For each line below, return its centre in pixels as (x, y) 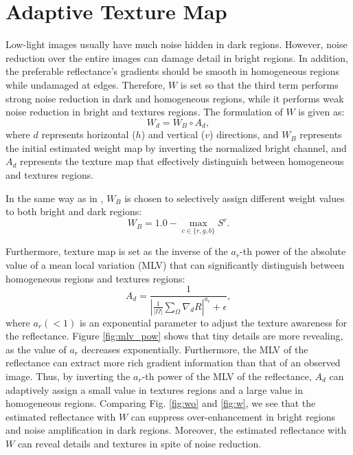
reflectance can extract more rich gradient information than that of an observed (173, 363)
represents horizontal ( (89, 134)
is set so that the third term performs (259, 84)
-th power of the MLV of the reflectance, (227, 376)
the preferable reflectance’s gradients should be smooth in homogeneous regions (172, 71)
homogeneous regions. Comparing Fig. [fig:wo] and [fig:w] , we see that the (161, 403)
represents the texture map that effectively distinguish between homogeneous (182, 161)
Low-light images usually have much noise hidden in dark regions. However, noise (176, 44)
